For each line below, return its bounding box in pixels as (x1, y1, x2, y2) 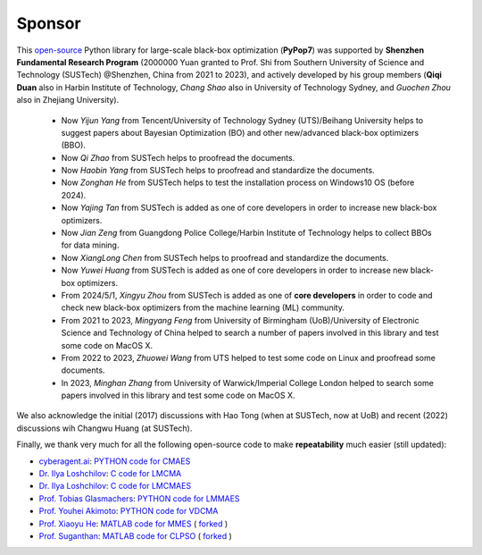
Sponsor (16, 13, 81, 33)
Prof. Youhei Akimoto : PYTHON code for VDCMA (38, 506, 219, 517)
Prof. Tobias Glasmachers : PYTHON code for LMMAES (38, 492, 240, 504)
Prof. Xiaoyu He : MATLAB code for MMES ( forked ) (38, 518, 229, 529)
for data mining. (61, 240, 120, 250)
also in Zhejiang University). (16, 95, 120, 105)
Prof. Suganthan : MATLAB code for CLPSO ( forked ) (38, 531, 232, 541)
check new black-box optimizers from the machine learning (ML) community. (61, 302, 345, 313)
